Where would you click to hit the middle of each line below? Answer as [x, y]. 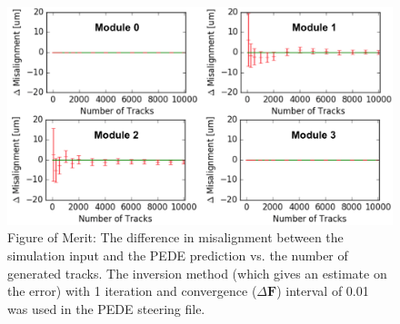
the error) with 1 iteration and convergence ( [132, 291]
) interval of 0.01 [323, 291]
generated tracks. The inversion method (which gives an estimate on [197, 273]
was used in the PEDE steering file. [106, 308]
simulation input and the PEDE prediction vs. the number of [178, 255]
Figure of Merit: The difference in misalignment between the [175, 237]
